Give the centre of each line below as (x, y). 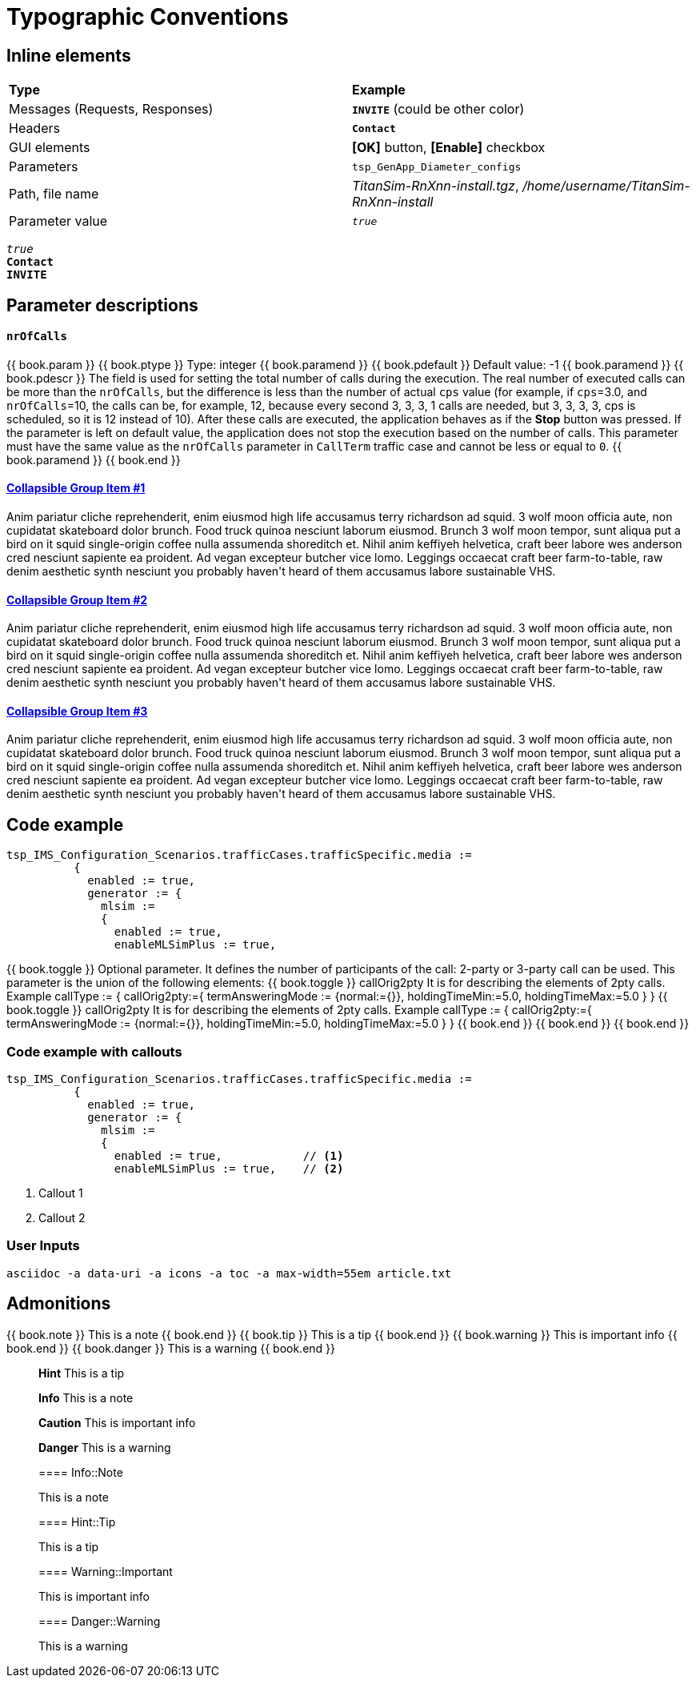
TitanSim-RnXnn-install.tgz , (436, 186)
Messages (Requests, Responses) (111, 109)
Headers (34, 128)
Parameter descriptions (102, 305)
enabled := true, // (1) (229, 1156)
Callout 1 (61, 1193)
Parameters (44, 167)
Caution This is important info (117, 1422)
